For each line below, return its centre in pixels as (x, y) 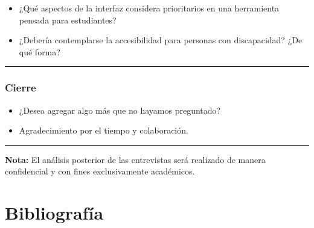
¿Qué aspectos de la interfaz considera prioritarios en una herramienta (149, 8)
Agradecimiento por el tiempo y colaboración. (104, 130)
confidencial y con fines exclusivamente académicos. (100, 171)
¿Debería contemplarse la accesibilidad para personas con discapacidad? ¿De (161, 40)
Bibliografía (54, 213)
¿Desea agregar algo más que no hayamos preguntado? (120, 110)
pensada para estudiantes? (68, 20)
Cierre (21, 88)
